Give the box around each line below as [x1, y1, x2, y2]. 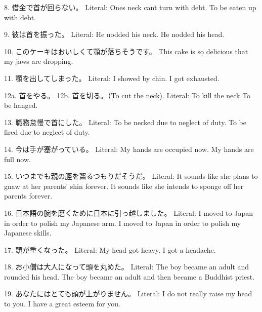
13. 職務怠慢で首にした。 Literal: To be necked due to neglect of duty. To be [4, 116, 246, 127]
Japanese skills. [4, 227, 52, 238]
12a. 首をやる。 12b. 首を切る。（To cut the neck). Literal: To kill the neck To [4, 90, 251, 100]
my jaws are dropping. [4, 56, 73, 66]
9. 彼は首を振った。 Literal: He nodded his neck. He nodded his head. [4, 29, 225, 40]
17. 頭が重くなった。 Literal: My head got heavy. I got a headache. [4, 244, 216, 255]
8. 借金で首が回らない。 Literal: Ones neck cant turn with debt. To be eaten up [4, 2, 256, 12]
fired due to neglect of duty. [4, 127, 90, 137]
